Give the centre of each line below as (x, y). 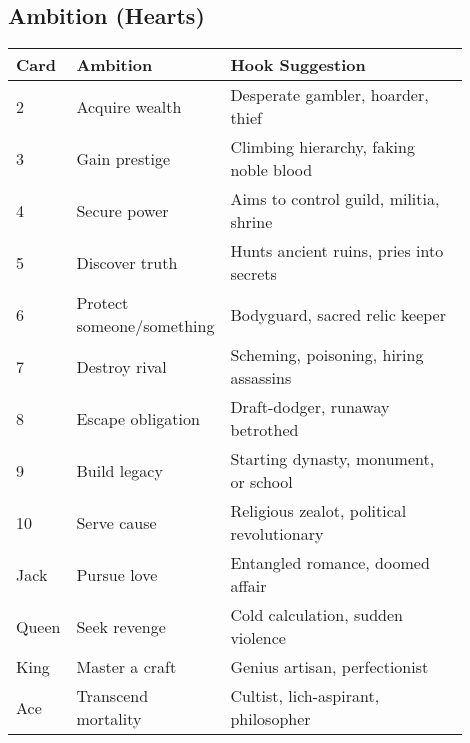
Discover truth (127, 262)
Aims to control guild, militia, (335, 199)
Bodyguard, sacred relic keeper (338, 314)
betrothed (264, 430)
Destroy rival (121, 366)
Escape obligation (138, 418)
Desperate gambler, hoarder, (329, 95)
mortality (109, 719)
